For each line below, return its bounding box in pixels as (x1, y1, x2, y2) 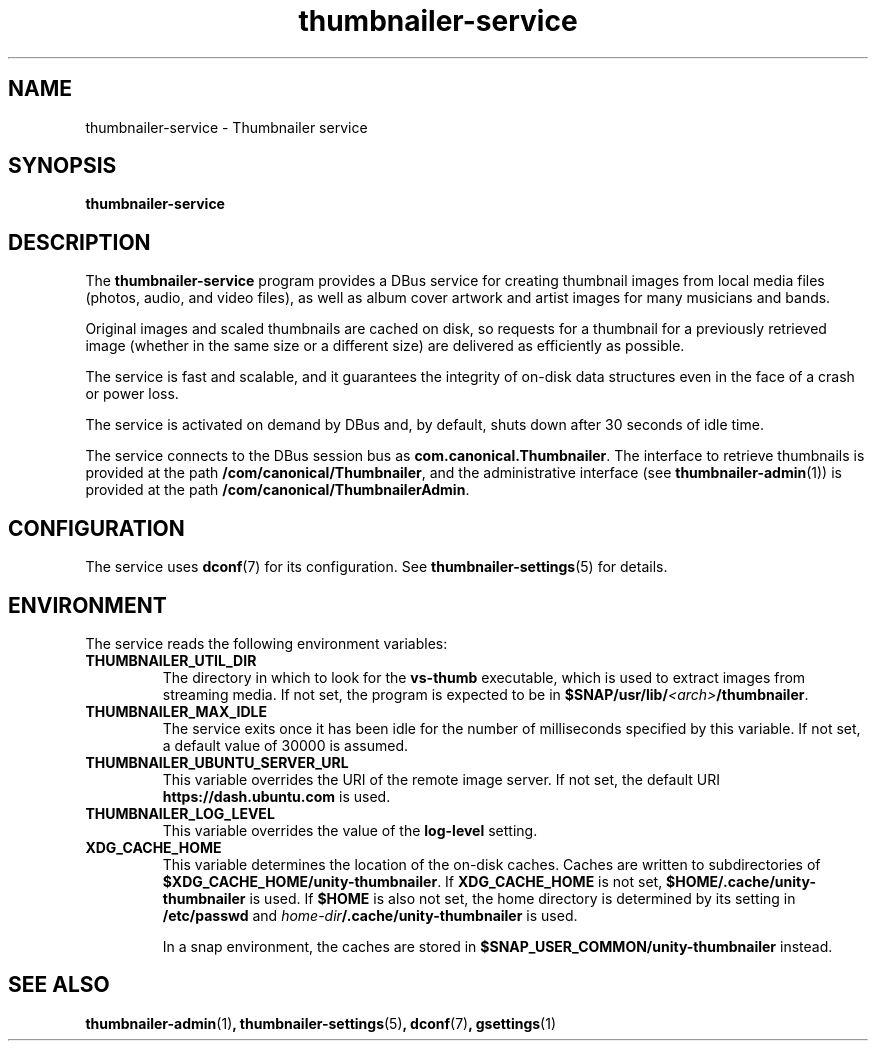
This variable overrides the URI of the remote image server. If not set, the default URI (162, 770, 721, 788)
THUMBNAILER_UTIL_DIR (85, 651, 257, 669)
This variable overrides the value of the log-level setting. (162, 821, 538, 839)
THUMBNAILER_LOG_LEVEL (85, 804, 275, 822)
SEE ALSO (8, 972, 110, 998)
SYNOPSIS (8, 153, 117, 179)
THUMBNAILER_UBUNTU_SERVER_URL (85, 753, 349, 771)
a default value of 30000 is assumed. (162, 736, 409, 754)
